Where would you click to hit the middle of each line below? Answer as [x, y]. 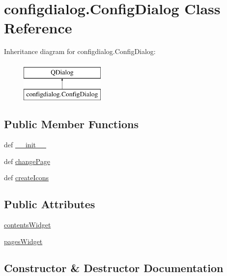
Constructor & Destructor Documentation [114, 267]
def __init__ [25, 145]
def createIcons [27, 178]
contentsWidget [28, 225]
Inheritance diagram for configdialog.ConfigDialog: [80, 51]
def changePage [27, 161]
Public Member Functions [71, 124]
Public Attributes [50, 204]
